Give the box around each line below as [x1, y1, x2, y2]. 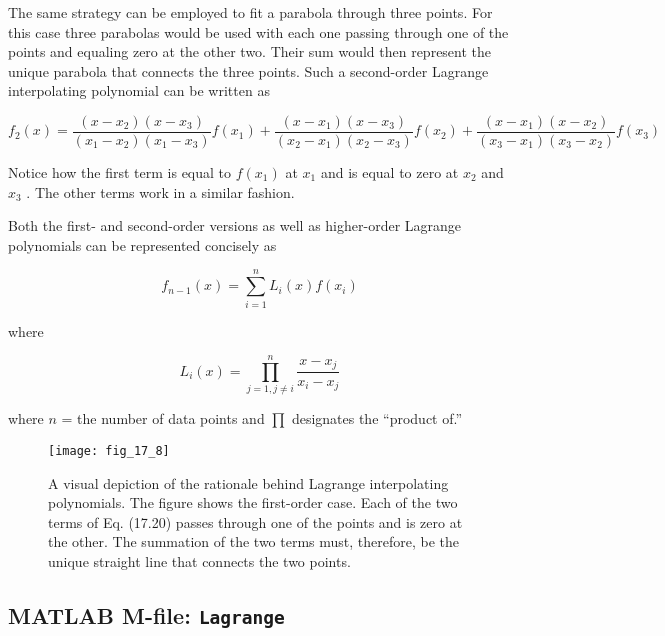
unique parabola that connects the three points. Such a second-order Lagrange [8, 60, 489, 81]
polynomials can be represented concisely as [8, 234, 277, 255]
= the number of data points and [61, 408, 265, 429]
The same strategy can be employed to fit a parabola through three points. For [8, 2, 493, 22]
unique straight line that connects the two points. [48, 550, 351, 571]
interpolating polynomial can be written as [8, 80, 270, 101]
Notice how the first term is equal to [8, 162, 232, 183]
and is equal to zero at [320, 162, 459, 183]
